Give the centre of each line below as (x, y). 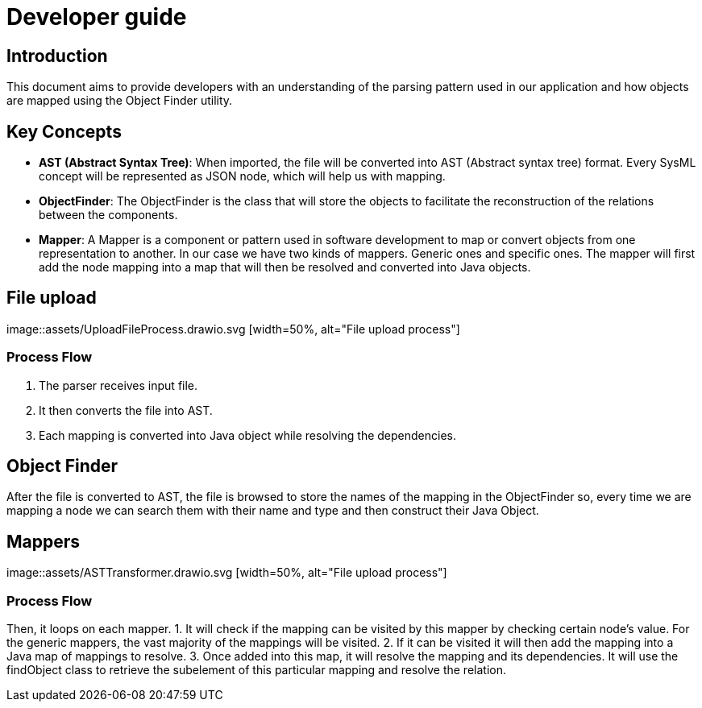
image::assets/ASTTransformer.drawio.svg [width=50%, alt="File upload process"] (227, 573)
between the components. (108, 215)
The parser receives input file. (118, 385)
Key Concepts (64, 131)
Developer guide (97, 17)
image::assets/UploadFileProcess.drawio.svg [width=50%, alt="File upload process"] (233, 329)
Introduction (57, 56)
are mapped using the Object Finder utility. (120, 101)
